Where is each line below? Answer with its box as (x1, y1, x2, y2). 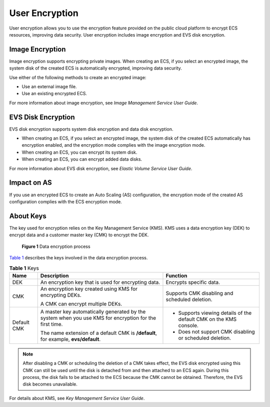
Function (165, 272, 187, 279)
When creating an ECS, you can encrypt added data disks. (21, 156, 142, 162)
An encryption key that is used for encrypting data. (40, 278, 160, 285)
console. (178, 322, 198, 329)
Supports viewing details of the (178, 309, 252, 316)
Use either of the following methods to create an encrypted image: (9, 74, 146, 80)
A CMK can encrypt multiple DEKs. (40, 300, 122, 307)
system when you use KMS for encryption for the (40, 314, 156, 321)
